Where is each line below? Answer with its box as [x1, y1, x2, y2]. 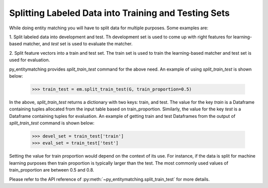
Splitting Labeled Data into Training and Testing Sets [9, 7, 230, 18]
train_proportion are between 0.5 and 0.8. [9, 167, 94, 173]
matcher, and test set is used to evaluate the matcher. [23, 41, 133, 47]
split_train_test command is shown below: [9, 120, 94, 126]
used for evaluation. [9, 57, 50, 63]
